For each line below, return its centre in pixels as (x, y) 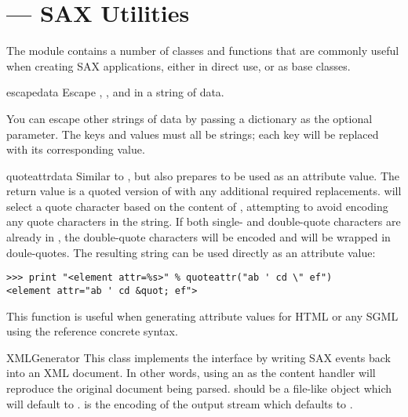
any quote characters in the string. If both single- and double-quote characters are (204, 221)
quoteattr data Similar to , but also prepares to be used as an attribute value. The (203, 175)
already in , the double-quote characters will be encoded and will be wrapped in (199, 237)
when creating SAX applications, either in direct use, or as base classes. (178, 65)
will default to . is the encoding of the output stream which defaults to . (180, 403)
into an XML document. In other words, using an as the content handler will (191, 373)
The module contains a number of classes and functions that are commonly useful (203, 51)
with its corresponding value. (76, 149)
